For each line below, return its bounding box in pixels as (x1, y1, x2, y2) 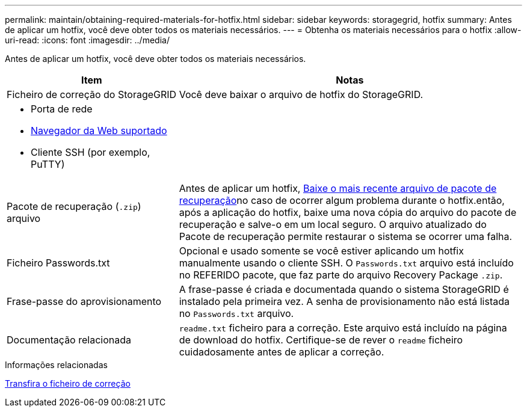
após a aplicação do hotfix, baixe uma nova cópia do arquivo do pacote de (179, 206, 517, 218)
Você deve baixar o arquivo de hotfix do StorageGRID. (179, 88, 424, 100)
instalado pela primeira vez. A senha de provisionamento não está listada (179, 295, 510, 307)
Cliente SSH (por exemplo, (31, 146, 150, 158)
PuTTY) (31, 158, 65, 170)
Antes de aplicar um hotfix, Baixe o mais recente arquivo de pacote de (179, 182, 497, 194)
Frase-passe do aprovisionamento (7, 295, 162, 307)
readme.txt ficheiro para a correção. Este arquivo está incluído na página (179, 322, 507, 334)
